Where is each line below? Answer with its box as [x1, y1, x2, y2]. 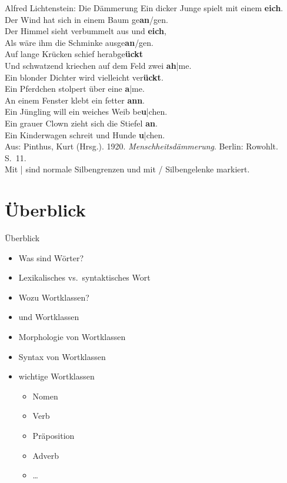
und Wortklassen [18, 311, 79, 323]
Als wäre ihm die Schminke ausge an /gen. [5, 36, 154, 48]
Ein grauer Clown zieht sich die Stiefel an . [5, 116, 158, 129]
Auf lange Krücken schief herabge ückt [5, 48, 143, 60]
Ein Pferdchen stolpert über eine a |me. [5, 82, 145, 95]
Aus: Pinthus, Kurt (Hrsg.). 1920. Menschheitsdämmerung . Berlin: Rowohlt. [5, 140, 278, 152]
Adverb [32, 449, 59, 461]
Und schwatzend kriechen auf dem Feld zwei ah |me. [5, 59, 192, 71]
